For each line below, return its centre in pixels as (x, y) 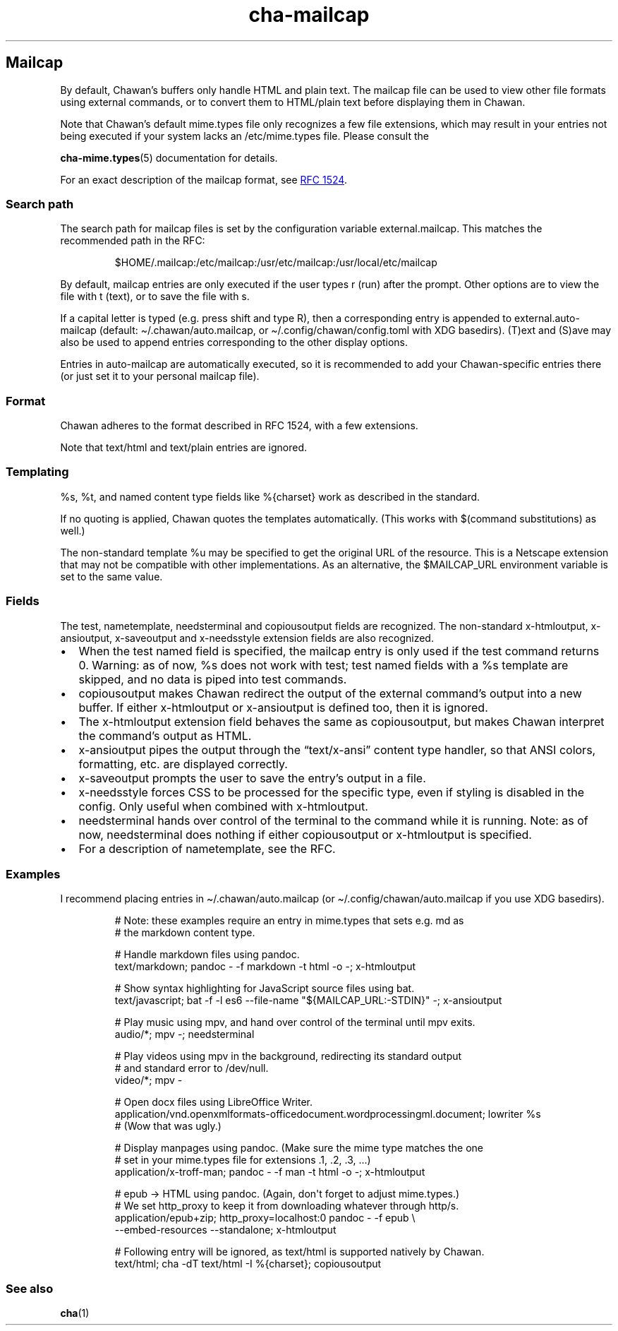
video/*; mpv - (149, 1080)
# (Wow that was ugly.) (168, 1126)
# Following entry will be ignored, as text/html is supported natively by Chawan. (299, 1252)
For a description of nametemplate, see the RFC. (207, 848)
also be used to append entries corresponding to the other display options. (234, 342)
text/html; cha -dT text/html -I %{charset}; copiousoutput (248, 1264)
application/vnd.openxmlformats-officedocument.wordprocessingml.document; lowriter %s (328, 1114)
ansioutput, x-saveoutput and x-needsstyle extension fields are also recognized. (247, 638)
